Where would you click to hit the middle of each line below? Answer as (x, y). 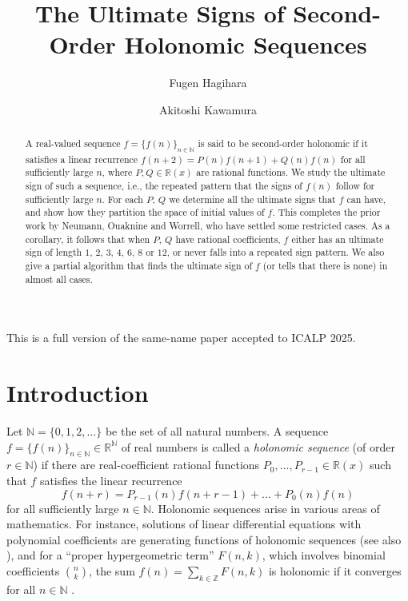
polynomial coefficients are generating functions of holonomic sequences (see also (204, 539)
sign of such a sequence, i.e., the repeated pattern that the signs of (164, 185)
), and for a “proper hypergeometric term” (110, 555)
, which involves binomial (324, 555)
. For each (122, 199)
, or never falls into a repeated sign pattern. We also (276, 252)
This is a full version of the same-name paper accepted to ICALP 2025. (181, 338)
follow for (355, 185)
